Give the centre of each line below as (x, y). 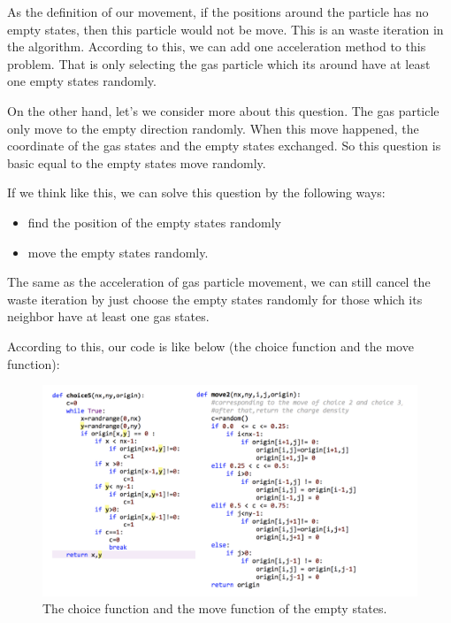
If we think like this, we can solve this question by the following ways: (196, 192)
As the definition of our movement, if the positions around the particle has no (218, 12)
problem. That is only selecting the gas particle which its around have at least (219, 63)
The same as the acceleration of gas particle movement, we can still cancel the (219, 282)
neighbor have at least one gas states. (108, 316)
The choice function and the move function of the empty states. (215, 608)
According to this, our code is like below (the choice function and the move (210, 346)
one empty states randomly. (82, 81)
